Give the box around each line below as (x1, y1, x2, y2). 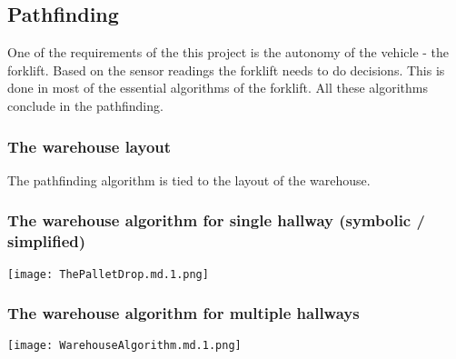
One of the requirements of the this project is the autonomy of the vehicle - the (7, 43, 450, 62)
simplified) (7, 230, 86, 253)
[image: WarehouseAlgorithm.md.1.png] (7, 339, 242, 353)
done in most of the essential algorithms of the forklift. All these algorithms (7, 78, 428, 97)
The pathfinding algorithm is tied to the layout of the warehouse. (7, 170, 371, 189)
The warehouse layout (7, 135, 172, 157)
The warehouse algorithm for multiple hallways (7, 302, 360, 324)
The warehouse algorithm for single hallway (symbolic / (7, 209, 425, 232)
